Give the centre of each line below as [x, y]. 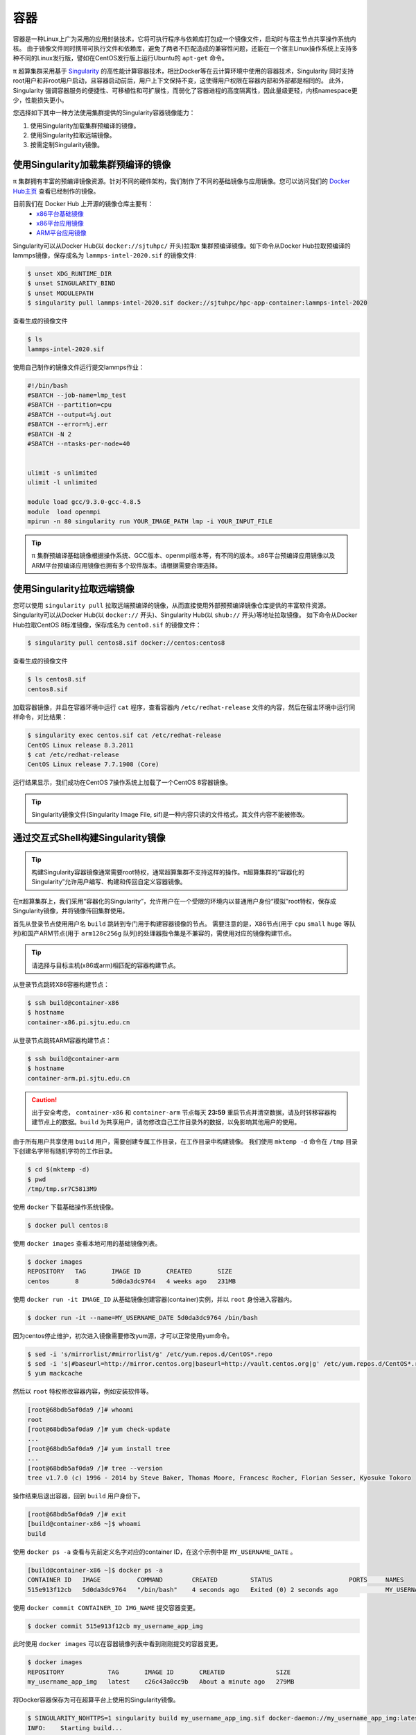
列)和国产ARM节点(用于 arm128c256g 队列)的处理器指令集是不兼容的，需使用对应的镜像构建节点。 [154, 933]
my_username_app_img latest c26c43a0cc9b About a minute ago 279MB [161, 1682]
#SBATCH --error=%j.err [68, 424]
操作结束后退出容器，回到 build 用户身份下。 [79, 1496]
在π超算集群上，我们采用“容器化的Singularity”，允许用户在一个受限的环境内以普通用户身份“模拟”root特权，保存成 [174, 901]
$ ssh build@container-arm [73, 1059]
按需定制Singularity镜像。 [67, 145]
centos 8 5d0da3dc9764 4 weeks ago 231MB [132, 1281]
